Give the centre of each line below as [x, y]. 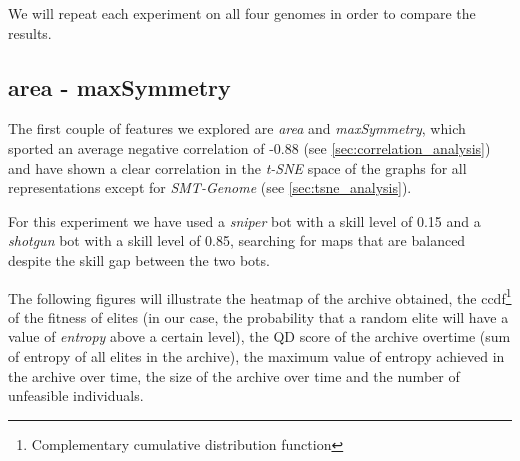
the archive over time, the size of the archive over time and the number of [234, 375]
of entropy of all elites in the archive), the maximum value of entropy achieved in [256, 355]
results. [30, 32]
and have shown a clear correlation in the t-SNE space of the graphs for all [237, 167]
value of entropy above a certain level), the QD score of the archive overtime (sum [259, 336]
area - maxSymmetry [119, 86]
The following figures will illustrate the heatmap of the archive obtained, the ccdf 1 [260, 296]
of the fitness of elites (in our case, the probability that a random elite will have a [258, 316]
